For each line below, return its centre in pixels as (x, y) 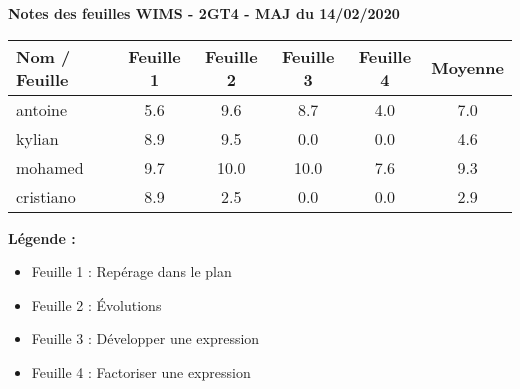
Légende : (42, 237)
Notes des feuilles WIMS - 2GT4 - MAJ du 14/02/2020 (204, 13)
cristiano (46, 196)
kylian (37, 138)
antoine (42, 109)
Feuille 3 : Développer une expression (145, 338)
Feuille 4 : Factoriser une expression (141, 371)
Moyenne (467, 68)
